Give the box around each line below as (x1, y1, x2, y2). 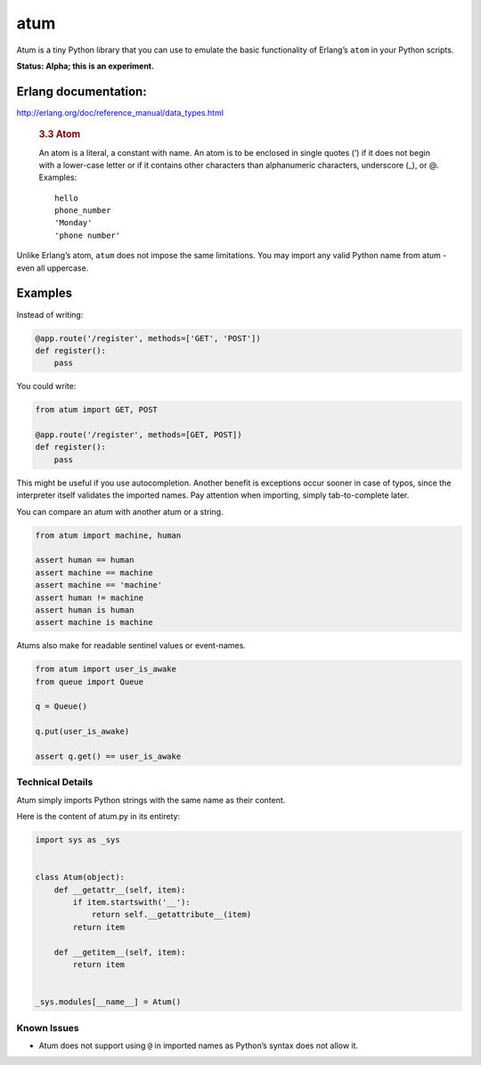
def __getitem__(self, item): (53, 947, 186, 957)
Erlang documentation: (16, 84, 147, 99)
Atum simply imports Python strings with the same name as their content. (16, 794, 286, 805)
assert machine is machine (35, 617, 153, 628)
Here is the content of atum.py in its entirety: (16, 811, 181, 822)
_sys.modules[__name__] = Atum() (35, 997, 182, 1007)
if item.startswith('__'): (72, 898, 191, 907)
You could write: (16, 381, 77, 392)
